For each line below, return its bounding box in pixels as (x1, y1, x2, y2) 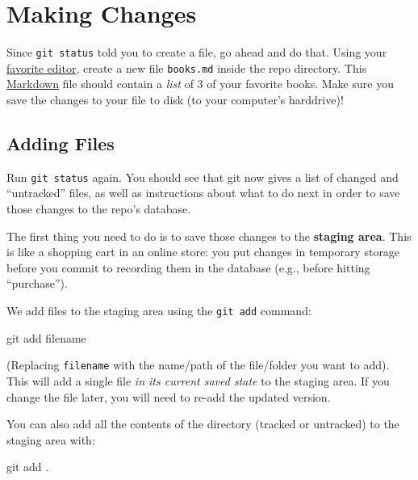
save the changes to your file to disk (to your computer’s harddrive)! (6, 91, 344, 108)
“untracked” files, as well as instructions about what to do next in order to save (6, 184, 400, 201)
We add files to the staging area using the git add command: (6, 302, 311, 319)
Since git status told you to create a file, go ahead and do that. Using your (6, 44, 387, 61)
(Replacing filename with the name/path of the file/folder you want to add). (6, 356, 390, 373)
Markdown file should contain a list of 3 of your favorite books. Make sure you (6, 75, 394, 92)
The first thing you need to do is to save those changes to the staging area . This (6, 227, 412, 244)
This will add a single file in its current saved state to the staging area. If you (6, 372, 390, 389)
